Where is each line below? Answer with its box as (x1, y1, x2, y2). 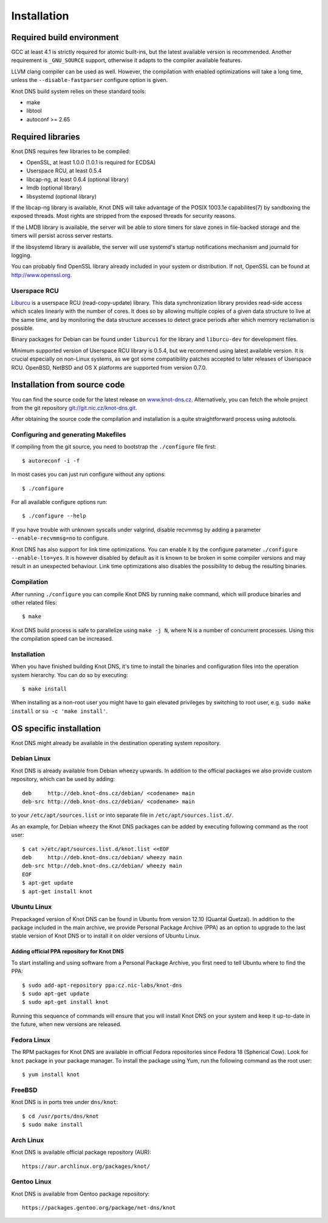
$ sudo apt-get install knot (22, 999, 109, 1006)
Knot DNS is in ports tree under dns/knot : (11, 1099, 118, 1106)
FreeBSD (11, 1086, 38, 1094)
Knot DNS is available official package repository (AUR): (11, 1148, 152, 1156)
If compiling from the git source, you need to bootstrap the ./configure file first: (11, 443, 217, 451)
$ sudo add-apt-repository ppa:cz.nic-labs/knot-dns (22, 981, 182, 989)
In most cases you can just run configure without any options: (11, 471, 166, 478)
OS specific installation (11, 723, 101, 734)
